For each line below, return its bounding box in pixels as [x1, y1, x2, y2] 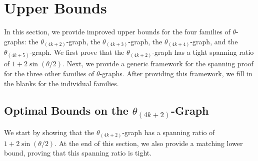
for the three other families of [4, 68, 94, 79]
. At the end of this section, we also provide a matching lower [54, 138, 243, 148]
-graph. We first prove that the [29, 47, 124, 57]
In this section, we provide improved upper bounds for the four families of [4, 26, 230, 37]
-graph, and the [190, 36, 238, 46]
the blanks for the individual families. [4, 78, 119, 88]
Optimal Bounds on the [4, 102, 128, 118]
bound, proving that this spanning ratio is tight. [4, 148, 152, 158]
